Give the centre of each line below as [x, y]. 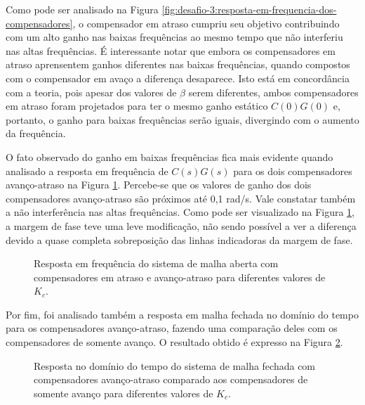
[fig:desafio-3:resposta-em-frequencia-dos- [249, 9]
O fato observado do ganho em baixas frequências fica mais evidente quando [170, 156]
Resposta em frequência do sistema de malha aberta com [156, 263]
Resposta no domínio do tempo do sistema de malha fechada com [175, 365]
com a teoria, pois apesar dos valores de [91, 92]
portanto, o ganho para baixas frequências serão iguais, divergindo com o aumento [182, 119]
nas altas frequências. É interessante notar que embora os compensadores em [171, 50]
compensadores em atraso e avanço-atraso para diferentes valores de [180, 277]
